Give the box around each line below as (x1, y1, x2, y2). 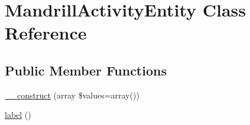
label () (5, 108, 31, 121)
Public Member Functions (5, 61, 167, 79)
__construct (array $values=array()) (5, 88, 139, 101)
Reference (5, 21, 87, 45)
